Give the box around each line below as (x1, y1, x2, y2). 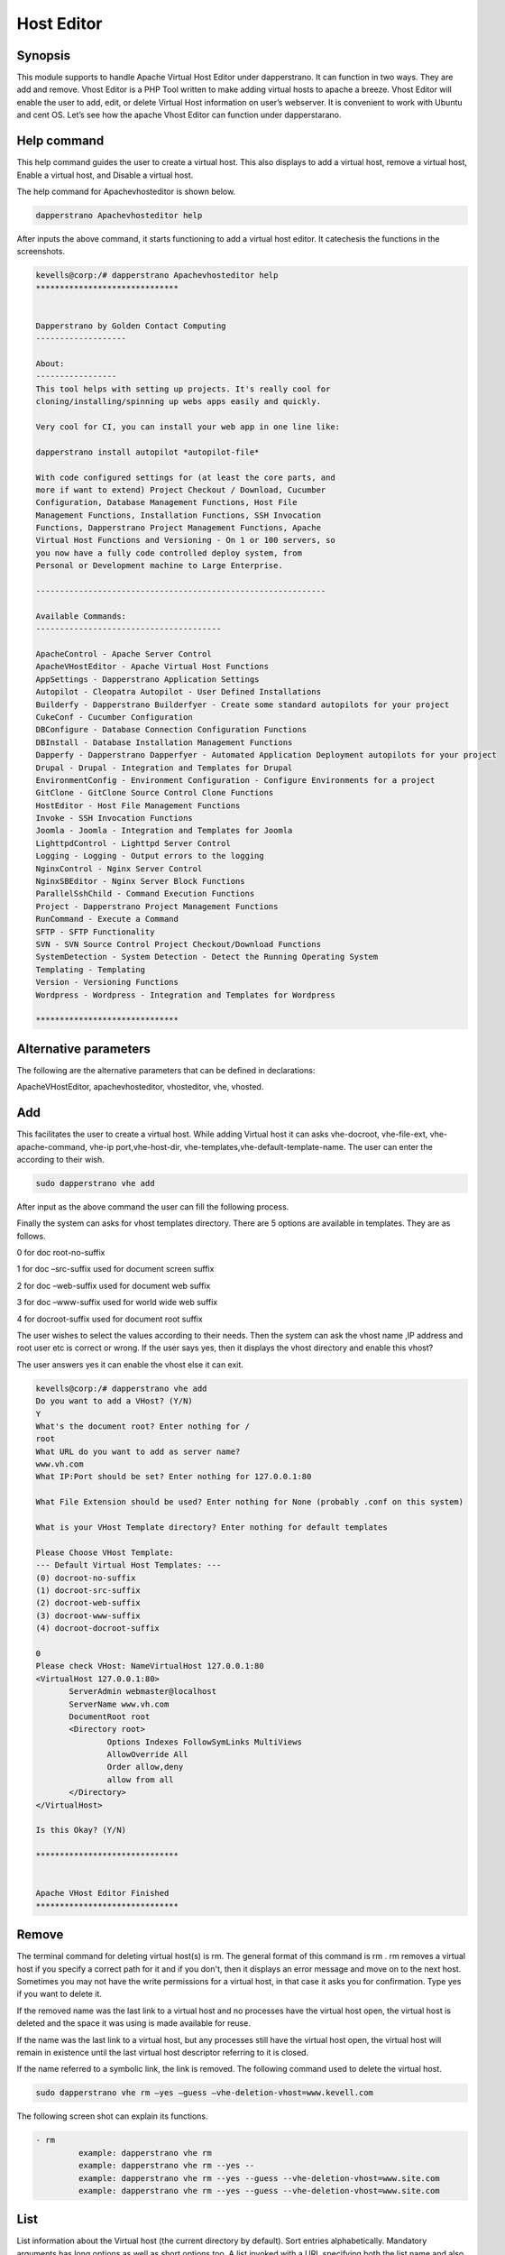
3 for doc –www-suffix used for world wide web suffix (16, 1297, 218, 1308)
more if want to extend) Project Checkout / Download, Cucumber (35, 484, 326, 495)
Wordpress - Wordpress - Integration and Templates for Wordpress (35, 989, 335, 1000)
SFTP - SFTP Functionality (35, 926, 155, 937)
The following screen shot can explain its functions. (16, 2111, 208, 2122)
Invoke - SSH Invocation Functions (35, 813, 193, 824)
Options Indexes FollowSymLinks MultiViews (106, 1736, 302, 1747)
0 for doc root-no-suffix (16, 1247, 106, 1258)
